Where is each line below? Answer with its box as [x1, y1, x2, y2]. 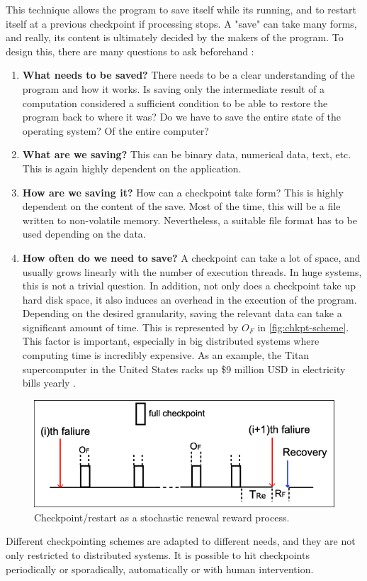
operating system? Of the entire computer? [22, 123, 209, 138]
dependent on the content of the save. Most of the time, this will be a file [22, 199, 341, 214]
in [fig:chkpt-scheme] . [257, 319, 349, 334]
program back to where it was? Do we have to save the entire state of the [22, 109, 341, 124]
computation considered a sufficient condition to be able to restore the [22, 95, 328, 110]
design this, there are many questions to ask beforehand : [6, 43, 254, 58]
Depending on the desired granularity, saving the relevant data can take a [22, 306, 342, 321]
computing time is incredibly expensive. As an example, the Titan [22, 348, 310, 363]
